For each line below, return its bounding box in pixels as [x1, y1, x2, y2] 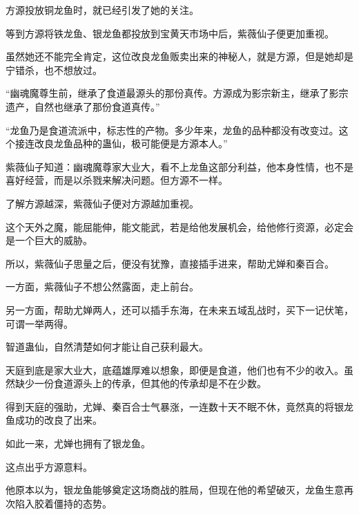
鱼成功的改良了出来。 [6, 413, 102, 427]
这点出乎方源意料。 [6, 459, 93, 474]
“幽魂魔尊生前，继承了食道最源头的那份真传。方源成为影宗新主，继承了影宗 [6, 86, 349, 100]
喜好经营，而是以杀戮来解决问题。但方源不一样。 [6, 173, 228, 187]
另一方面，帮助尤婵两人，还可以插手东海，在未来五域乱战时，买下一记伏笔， [6, 302, 353, 317]
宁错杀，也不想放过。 [6, 62, 102, 77]
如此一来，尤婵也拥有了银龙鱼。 [6, 436, 151, 451]
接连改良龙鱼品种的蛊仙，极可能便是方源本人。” [14, 136, 228, 151]
